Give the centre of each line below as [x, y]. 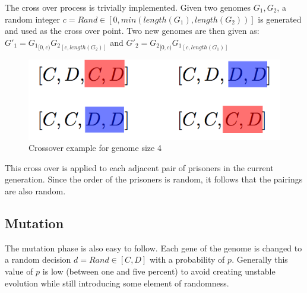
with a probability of [187, 259]
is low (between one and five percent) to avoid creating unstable [159, 271]
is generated [280, 19]
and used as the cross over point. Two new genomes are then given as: [132, 31]
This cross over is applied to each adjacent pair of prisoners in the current [139, 167]
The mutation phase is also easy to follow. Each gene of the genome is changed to [153, 248]
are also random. [35, 191]
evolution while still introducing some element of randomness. [117, 283]
